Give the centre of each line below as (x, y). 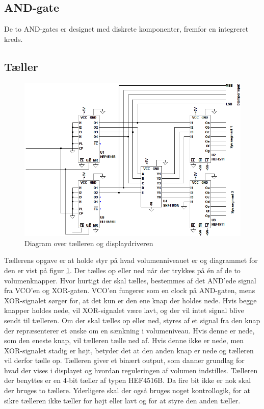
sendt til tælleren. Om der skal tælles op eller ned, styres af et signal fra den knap (132, 320)
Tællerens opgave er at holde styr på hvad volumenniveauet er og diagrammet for (131, 260)
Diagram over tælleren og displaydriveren (89, 243)
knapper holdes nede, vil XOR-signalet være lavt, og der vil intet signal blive (124, 310)
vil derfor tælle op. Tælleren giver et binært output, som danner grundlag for (124, 360)
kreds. (14, 39)
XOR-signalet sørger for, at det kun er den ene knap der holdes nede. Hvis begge (130, 300)
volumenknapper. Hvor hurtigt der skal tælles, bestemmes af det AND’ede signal (130, 280)
